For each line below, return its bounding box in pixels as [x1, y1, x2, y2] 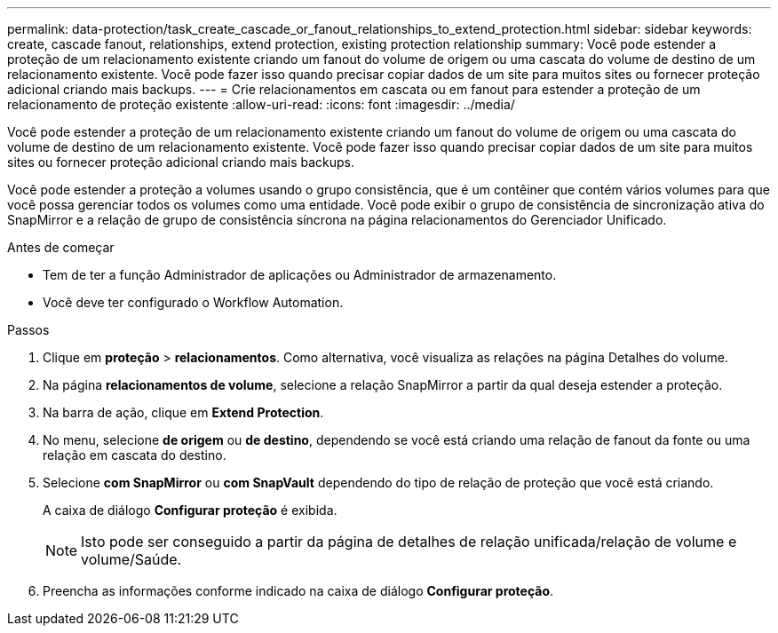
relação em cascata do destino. [43, 447, 226, 463]
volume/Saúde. [81, 550, 182, 568]
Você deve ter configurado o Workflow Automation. [43, 295, 344, 310]
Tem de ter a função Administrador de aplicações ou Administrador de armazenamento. [43, 267, 557, 282]
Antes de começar [7, 240, 115, 255]
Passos [7, 322, 50, 337]
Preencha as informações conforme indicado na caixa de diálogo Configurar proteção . [43, 583, 554, 598]
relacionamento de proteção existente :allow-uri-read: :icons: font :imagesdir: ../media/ [7, 97, 515, 112]
